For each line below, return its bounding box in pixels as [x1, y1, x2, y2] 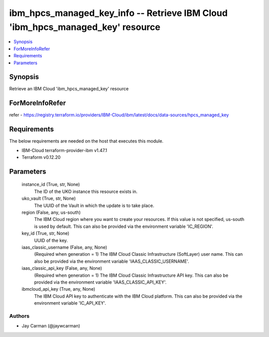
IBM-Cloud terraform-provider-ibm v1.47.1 [21, 147, 107, 153]
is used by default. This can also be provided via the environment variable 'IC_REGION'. [34, 223, 214, 229]
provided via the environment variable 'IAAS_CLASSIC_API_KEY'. [34, 279, 167, 285]
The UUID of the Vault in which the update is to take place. [34, 202, 154, 208]
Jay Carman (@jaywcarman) [21, 323, 81, 329]
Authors [9, 312, 30, 319]
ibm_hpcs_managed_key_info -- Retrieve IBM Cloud [9, 7, 228, 18]
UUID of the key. [34, 237, 68, 243]
